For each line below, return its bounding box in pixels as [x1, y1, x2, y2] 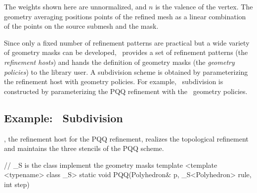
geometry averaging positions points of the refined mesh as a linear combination [4, 11, 246, 21]
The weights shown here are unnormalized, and [4, 1, 147, 11]
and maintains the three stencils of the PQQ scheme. [4, 143, 164, 153]
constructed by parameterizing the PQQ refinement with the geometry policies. [4, 86, 248, 96]
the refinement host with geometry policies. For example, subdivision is [4, 76, 223, 87]
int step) [4, 179, 30, 189]
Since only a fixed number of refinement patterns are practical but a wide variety [4, 37, 250, 48]
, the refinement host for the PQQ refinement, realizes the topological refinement [4, 133, 249, 144]
